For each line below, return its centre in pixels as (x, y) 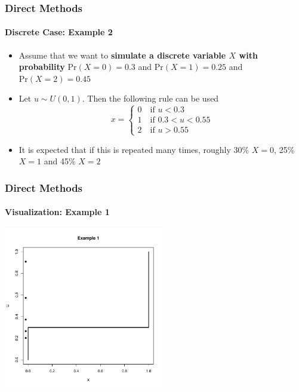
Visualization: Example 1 (57, 212)
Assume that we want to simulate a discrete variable (122, 55)
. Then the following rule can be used (150, 98)
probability (42, 67)
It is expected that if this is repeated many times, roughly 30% (134, 149)
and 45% (60, 161)
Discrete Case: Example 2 (59, 32)
